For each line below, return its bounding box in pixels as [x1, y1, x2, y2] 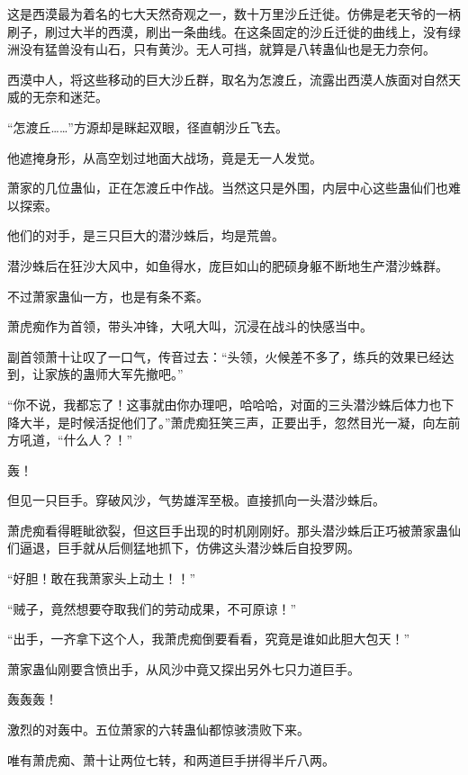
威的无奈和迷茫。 [7, 87, 108, 106]
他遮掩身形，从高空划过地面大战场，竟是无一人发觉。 [7, 148, 322, 167]
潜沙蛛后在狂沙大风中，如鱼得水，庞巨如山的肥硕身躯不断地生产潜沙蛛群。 [7, 256, 448, 275]
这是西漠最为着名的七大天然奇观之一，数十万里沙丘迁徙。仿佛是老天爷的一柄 [7, 5, 461, 23]
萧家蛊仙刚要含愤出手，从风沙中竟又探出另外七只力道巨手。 [7, 659, 360, 678]
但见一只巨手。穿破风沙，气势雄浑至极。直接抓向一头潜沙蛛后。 [7, 491, 385, 509]
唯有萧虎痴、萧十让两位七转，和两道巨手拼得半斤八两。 [7, 750, 335, 769]
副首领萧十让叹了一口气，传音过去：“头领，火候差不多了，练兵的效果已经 [7, 347, 442, 365]
